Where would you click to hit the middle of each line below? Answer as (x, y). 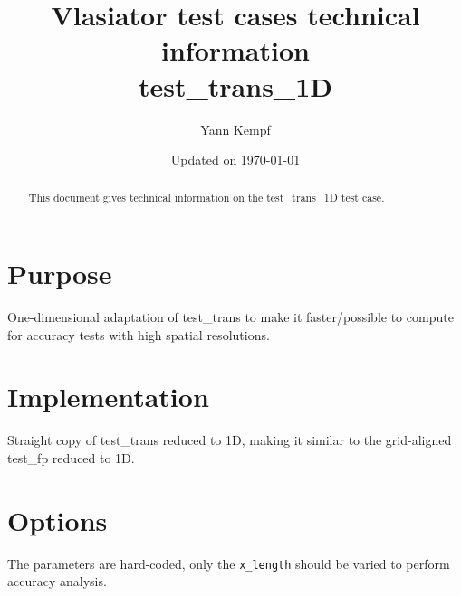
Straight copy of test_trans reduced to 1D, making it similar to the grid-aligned (230, 440)
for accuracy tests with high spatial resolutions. (139, 334)
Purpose (60, 274)
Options (58, 520)
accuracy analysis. (57, 581)
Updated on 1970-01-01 (235, 160)
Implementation (108, 397)
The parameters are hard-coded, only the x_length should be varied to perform (229, 563)
